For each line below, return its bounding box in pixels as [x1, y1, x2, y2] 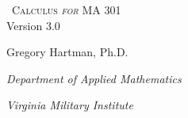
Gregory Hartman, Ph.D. [6, 44, 129, 60]
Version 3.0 [6, 17, 60, 33]
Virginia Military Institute [6, 97, 133, 113]
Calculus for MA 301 [12, 2, 121, 17]
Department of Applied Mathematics [6, 70, 182, 86]
